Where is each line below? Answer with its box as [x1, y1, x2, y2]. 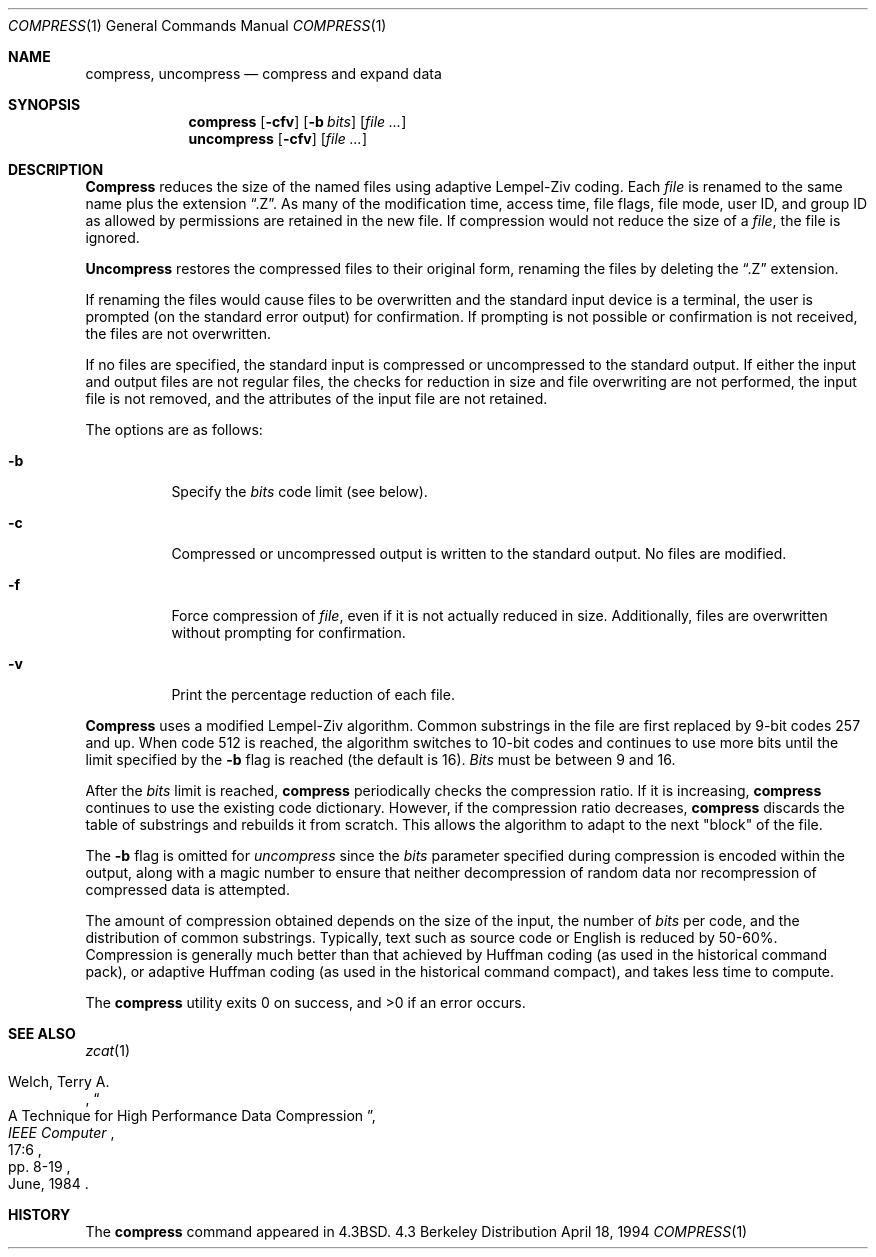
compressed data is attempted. [85, 881, 290, 898]
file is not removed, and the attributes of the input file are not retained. [85, 390, 548, 407]
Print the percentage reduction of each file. [171, 686, 455, 703]
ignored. [85, 229, 140, 246]
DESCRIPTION [8, 161, 104, 178]
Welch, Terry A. [8, 1073, 110, 1090]
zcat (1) [85, 1042, 131, 1059]
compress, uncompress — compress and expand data [85, 65, 442, 82]
